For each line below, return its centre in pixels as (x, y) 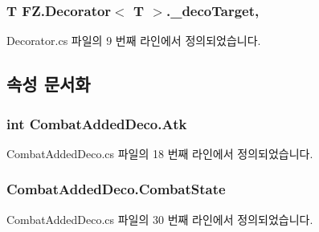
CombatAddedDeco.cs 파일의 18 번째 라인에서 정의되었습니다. (160, 153)
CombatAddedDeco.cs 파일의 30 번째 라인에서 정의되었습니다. (160, 219)
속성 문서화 (49, 84)
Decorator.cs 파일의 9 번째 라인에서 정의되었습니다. (134, 41)
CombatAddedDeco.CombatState (116, 189)
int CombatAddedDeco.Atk (97, 123)
